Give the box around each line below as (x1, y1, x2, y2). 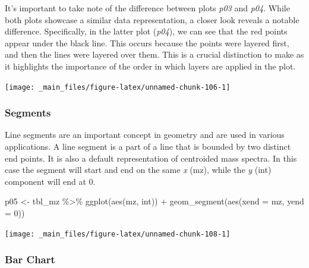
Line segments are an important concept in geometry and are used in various (5, 128, 285, 141)
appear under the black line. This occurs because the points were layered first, (5, 36, 289, 49)
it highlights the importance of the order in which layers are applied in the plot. (5, 59, 296, 72)
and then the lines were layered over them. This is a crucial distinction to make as (5, 48, 304, 61)
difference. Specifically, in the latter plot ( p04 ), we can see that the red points (5, 25, 288, 37)
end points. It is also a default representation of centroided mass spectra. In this (5, 152, 297, 164)
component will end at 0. (5, 175, 96, 187)
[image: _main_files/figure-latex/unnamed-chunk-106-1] (5, 83, 231, 92)
